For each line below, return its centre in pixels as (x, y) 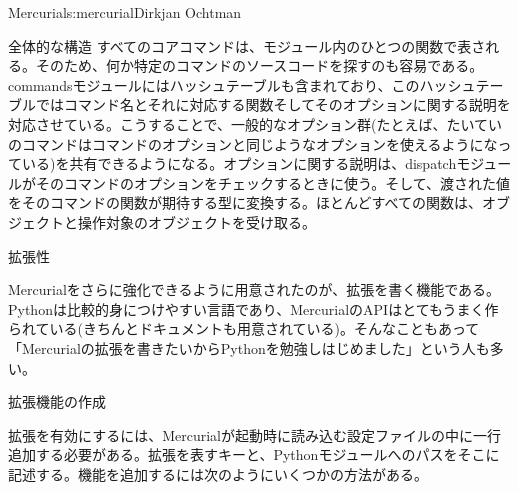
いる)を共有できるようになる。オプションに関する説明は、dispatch (239, 163)
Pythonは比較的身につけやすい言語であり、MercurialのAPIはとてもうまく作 (253, 308)
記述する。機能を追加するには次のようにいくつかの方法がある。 (218, 473)
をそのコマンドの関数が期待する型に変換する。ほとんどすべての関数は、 (245, 202)
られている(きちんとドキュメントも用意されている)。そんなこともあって (244, 328)
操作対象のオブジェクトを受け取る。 (196, 221)
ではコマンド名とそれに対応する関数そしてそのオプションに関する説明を (273, 104)
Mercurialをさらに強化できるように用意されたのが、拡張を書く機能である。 (254, 289)
